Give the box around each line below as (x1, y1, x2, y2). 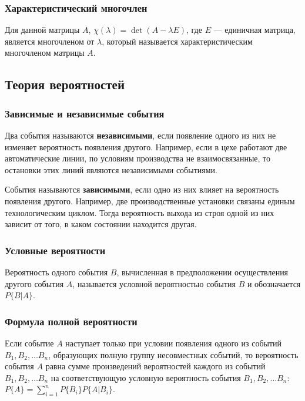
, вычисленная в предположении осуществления (116, 265, 289, 278)
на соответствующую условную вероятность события (51, 371, 241, 383)
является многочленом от (5, 35, 95, 47)
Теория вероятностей (5, 75, 125, 93)
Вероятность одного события (5, 265, 108, 278)
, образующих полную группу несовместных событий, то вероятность (48, 348, 299, 360)
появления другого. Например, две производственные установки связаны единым (5, 194, 295, 207)
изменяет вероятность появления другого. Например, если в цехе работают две (5, 140, 287, 153)
